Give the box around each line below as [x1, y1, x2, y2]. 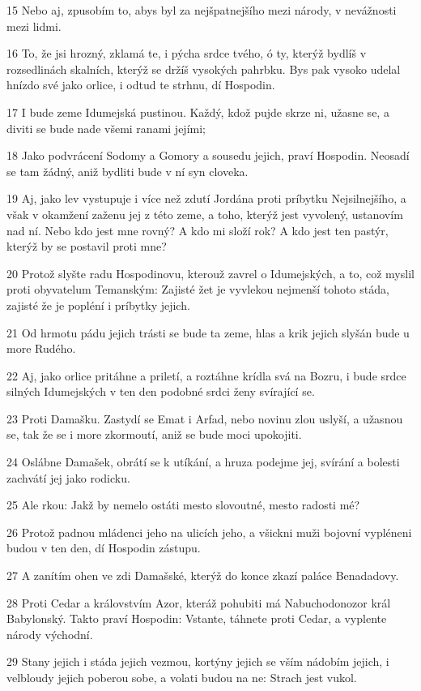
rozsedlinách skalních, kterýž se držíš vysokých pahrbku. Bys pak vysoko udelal [6, 60, 401, 77]
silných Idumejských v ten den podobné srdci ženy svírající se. [6, 383, 315, 400]
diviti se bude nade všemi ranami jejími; [6, 119, 206, 136]
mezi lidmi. [6, 17, 62, 34]
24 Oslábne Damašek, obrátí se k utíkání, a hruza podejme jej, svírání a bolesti [6, 453, 400, 470]
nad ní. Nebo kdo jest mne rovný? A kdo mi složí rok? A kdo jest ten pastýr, [6, 221, 389, 238]
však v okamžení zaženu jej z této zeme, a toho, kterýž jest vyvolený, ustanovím [6, 205, 403, 222]
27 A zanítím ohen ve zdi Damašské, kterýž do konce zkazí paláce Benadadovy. [6, 567, 399, 584]
